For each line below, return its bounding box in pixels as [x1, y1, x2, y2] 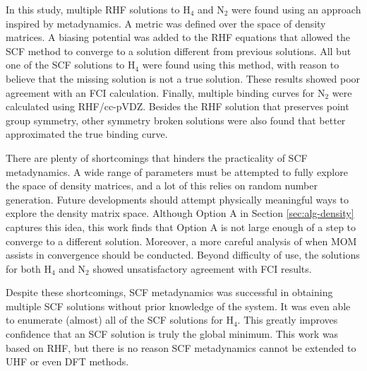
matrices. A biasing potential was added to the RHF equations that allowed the [6, 30, 350, 45]
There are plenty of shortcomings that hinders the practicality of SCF [6, 150, 308, 165]
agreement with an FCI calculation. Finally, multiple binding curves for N [6, 85, 325, 100]
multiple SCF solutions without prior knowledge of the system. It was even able [6, 298, 351, 313]
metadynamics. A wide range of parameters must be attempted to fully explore [6, 164, 348, 179]
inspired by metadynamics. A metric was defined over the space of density [6, 16, 326, 30]
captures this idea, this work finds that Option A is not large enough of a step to [6, 219, 356, 234]
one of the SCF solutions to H [6, 57, 136, 72]
